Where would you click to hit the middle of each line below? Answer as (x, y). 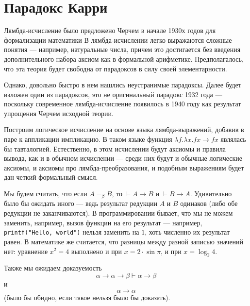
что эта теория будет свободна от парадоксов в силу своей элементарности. (116, 68)
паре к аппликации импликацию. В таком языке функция (88, 139)
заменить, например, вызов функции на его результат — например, (103, 222)
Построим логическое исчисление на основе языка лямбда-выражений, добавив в (124, 129)
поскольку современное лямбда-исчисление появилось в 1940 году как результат (123, 104)
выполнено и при (97, 251)
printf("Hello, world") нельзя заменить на (72, 232)
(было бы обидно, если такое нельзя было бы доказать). (87, 297)
